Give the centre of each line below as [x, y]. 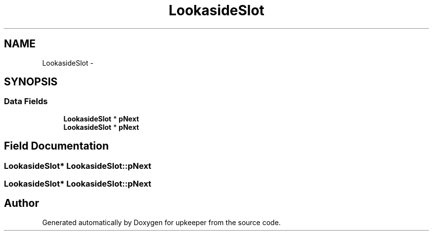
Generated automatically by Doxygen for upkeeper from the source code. [161, 222]
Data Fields [26, 101]
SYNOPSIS [31, 82]
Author [22, 203]
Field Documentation [56, 146]
